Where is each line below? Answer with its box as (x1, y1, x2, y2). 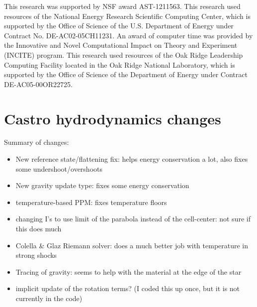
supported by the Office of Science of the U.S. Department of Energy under (4, 20, 234, 31)
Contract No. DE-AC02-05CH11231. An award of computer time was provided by (4, 30, 253, 40)
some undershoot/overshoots (15, 163, 103, 174)
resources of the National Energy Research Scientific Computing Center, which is (4, 10, 251, 21)
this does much (15, 223, 62, 234)
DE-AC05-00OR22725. (4, 79, 73, 89)
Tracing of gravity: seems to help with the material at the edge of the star (15, 266, 242, 277)
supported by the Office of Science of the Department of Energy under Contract (4, 69, 248, 80)
